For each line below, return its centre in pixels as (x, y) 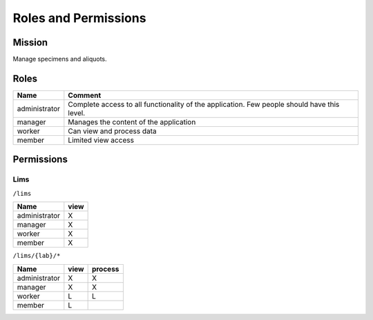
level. (77, 112)
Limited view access (101, 140)
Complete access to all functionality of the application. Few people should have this (204, 104)
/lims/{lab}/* (37, 256)
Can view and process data (112, 131)
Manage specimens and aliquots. (60, 59)
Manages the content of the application (132, 122)
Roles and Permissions (79, 18)
